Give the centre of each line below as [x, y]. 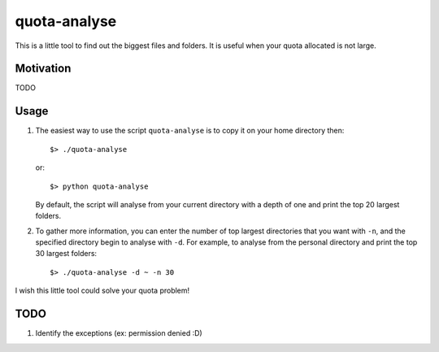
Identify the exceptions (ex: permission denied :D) [119, 333]
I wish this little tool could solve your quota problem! [102, 291]
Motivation [43, 69]
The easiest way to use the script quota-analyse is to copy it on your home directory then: [190, 131]
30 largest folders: [66, 254]
